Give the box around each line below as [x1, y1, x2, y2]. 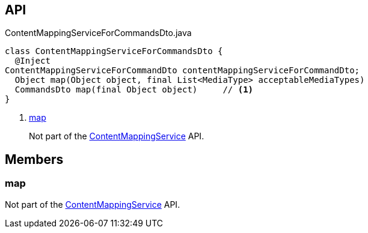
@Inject [14, 56, 51, 66]
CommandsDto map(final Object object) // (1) [14, 85, 254, 95]
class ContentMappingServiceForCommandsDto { [5, 46, 223, 56]
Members [5, 151, 64, 167]
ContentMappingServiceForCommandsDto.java [5, 28, 192, 38]
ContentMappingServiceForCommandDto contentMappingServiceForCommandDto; [5, 65, 360, 76]
